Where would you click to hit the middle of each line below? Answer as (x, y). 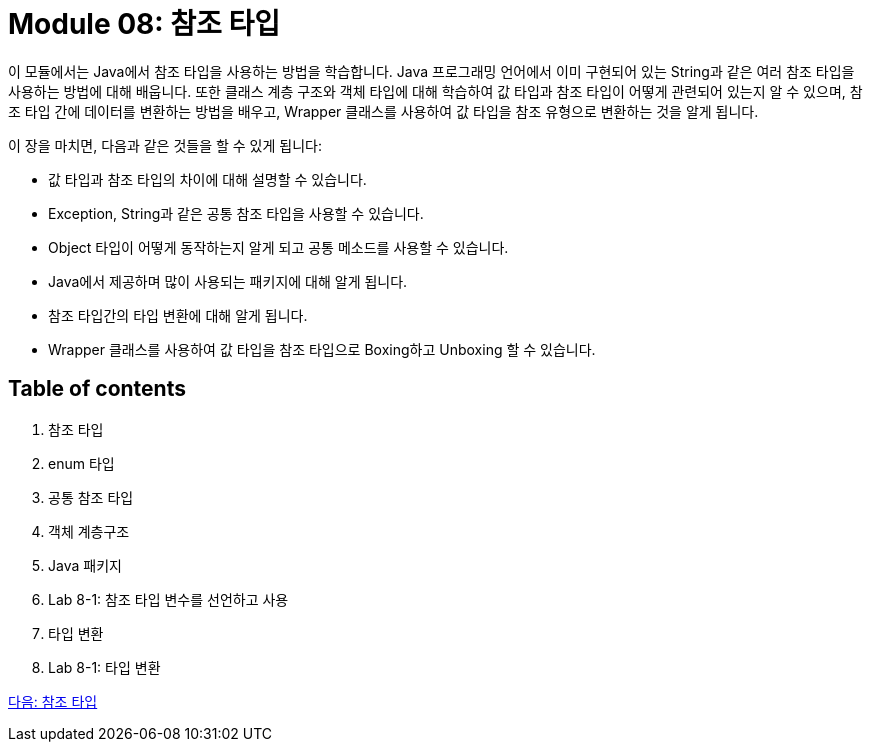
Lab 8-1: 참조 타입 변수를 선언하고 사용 (168, 599)
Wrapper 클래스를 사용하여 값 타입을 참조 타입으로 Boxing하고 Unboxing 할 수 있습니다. (322, 349)
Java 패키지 (85, 565)
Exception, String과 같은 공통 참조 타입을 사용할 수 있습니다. (236, 213)
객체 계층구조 (89, 531)
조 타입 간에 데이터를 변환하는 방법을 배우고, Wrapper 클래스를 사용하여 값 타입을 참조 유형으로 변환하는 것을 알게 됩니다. (383, 111)
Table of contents (97, 389)
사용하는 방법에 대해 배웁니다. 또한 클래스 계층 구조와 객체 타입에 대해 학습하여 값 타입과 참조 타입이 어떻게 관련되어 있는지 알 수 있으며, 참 (435, 91)
